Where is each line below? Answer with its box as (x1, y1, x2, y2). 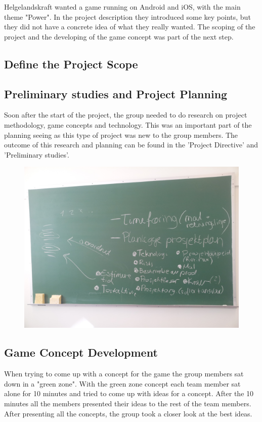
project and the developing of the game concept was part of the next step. (4, 31, 234, 42)
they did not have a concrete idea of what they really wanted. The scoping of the (4, 21, 255, 32)
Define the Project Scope (4, 56, 138, 71)
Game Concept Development (4, 344, 158, 360)
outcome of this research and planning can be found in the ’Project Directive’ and (4, 139, 258, 150)
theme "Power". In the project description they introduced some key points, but (4, 11, 251, 22)
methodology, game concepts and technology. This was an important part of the (4, 119, 252, 130)
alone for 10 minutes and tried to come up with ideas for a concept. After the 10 (4, 388, 254, 399)
